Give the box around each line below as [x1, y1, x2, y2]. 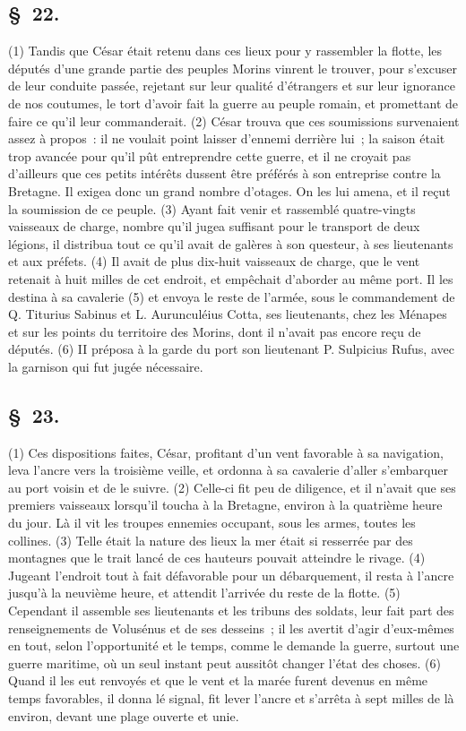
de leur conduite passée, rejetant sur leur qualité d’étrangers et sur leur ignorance [8, 76, 455, 95]
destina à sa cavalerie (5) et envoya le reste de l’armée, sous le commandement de [8, 287, 455, 305]
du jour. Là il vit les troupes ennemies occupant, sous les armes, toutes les [8, 513, 416, 532]
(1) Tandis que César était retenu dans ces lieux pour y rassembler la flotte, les [8, 41, 443, 60]
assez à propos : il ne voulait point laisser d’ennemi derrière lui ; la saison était [8, 129, 445, 148]
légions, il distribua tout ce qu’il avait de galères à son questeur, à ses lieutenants [8, 234, 453, 253]
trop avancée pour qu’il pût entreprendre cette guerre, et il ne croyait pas [8, 146, 411, 165]
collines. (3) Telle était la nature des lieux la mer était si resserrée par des [8, 530, 413, 549]
